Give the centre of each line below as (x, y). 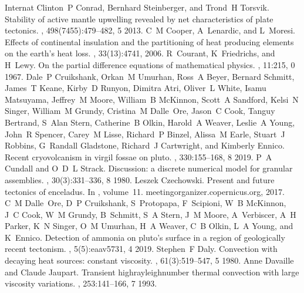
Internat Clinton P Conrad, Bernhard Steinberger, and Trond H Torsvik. (137, 7)
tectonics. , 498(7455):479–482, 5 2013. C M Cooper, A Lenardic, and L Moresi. (150, 30)
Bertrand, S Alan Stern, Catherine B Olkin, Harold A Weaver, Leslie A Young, (150, 122)
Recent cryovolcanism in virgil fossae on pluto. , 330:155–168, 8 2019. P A (139, 156)
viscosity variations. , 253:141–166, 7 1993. (81, 283)
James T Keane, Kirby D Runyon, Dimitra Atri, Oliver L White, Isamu (136, 88)
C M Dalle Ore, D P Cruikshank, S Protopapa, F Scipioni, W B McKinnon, (146, 203)
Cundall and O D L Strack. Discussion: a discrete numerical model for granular (149, 168)
